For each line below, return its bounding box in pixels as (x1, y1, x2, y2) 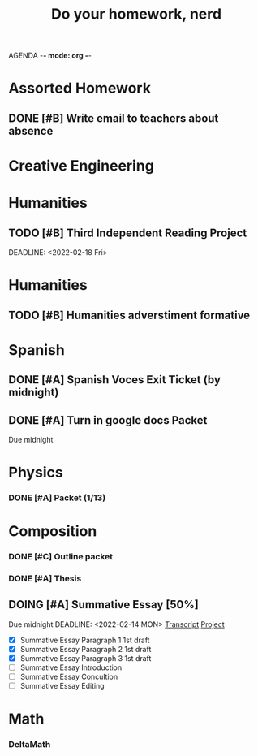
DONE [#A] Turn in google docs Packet (8, 413, 208, 427)
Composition (8, 522, 97, 541)
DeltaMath (8, 739, 51, 750)
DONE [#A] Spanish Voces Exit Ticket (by (8, 373, 221, 387)
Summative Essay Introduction (19, 663, 123, 672)
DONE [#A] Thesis (8, 573, 82, 585)
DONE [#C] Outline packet (8, 551, 114, 563)
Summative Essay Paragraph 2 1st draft (19, 644, 152, 654)
